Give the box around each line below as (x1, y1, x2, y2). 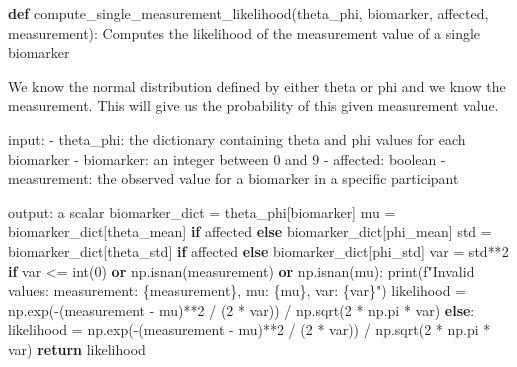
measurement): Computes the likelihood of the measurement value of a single (8, 22, 481, 43)
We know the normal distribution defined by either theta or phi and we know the (8, 75, 506, 96)
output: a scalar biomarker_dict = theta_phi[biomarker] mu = (8, 201, 396, 222)
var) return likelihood (8, 338, 146, 359)
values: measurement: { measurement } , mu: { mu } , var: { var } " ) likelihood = (8, 280, 466, 301)
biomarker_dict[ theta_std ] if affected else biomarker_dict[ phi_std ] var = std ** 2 (8, 240, 509, 261)
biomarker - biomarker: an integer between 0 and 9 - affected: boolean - (8, 148, 446, 169)
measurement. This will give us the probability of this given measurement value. (8, 95, 499, 116)
